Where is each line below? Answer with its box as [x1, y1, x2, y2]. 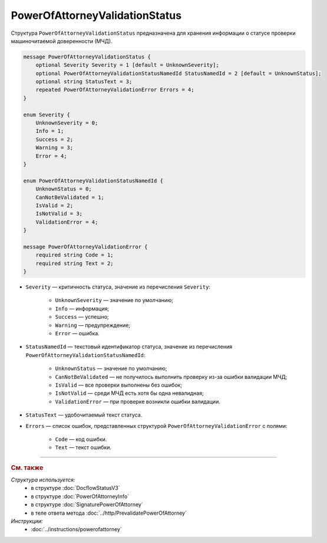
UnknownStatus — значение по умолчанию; [55, 365, 167, 372]
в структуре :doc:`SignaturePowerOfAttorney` [31, 501, 144, 508]
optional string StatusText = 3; [35, 78, 133, 85]
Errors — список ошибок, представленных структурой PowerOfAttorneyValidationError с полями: [25, 422, 288, 429]
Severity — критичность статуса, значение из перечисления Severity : [25, 283, 210, 290]
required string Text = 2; [35, 260, 114, 267]
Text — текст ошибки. [55, 444, 112, 451]
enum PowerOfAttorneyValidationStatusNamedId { [23, 177, 163, 184]
